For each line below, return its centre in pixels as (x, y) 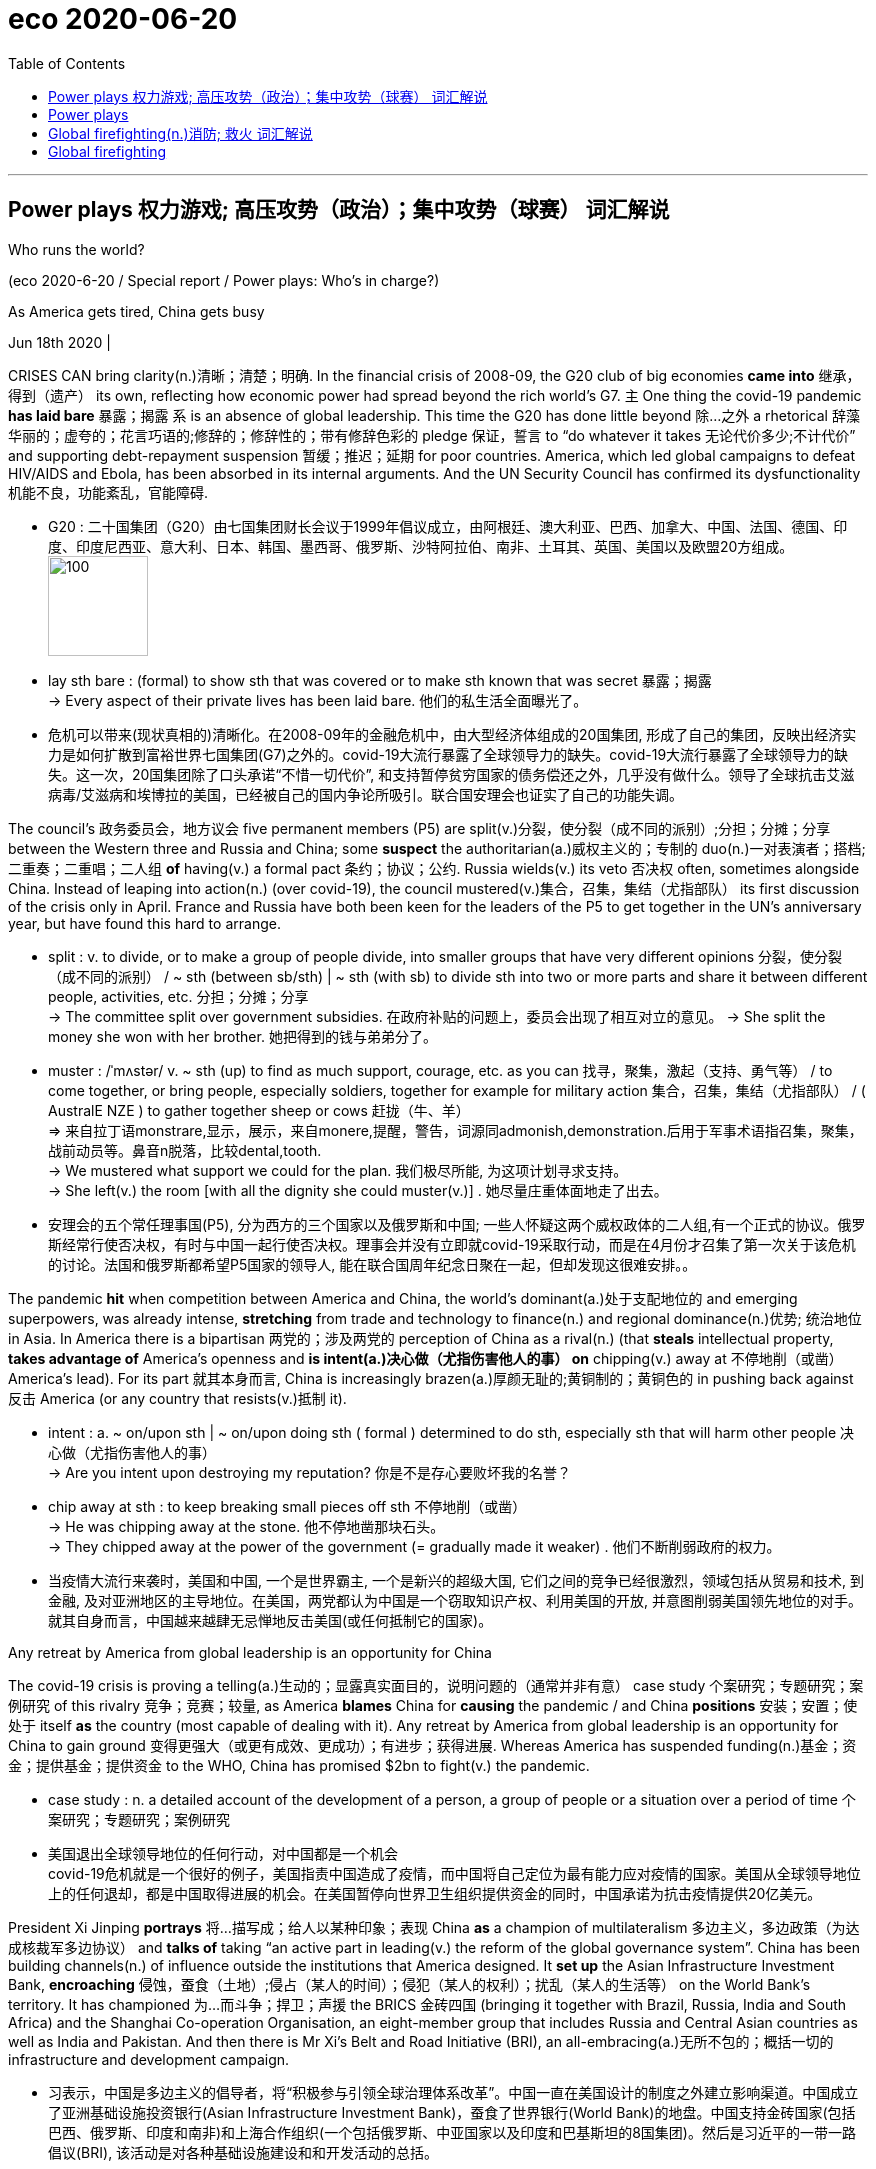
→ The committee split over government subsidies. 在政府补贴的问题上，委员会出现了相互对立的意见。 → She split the (437, 1016)
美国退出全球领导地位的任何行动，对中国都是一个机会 (223, 1853)
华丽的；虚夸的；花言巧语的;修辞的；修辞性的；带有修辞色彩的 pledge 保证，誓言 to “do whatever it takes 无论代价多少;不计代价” (432, 435)
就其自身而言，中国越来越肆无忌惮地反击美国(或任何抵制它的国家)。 (270, 1620)
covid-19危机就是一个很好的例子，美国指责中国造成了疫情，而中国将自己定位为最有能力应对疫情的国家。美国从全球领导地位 (454, 1873)
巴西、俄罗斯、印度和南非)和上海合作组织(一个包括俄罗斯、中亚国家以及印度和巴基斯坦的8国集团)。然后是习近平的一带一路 (452, 2132)
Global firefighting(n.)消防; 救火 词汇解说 (180, 133)
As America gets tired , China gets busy (136, 311)
